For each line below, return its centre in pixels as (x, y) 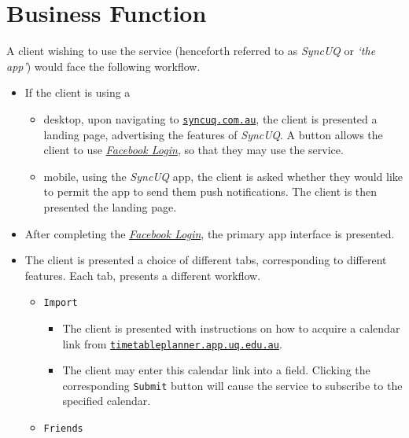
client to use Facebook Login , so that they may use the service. (193, 150)
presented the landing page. (110, 206)
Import (61, 303)
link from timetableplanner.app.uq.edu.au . (172, 343)
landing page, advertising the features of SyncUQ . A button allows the (213, 134)
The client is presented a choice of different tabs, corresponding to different (206, 260)
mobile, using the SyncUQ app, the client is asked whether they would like (223, 176)
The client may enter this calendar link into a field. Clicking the (216, 370)
